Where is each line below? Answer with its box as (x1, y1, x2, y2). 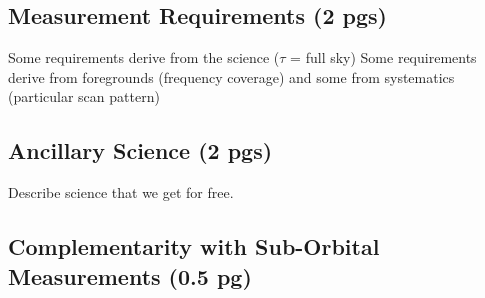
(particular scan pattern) (8, 86, 160, 107)
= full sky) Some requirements (290, 47, 477, 68)
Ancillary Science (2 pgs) (8, 135, 273, 166)
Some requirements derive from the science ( (8, 47, 280, 68)
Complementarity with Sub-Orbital (8, 231, 380, 262)
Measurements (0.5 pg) (8, 260, 252, 291)
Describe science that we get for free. (8, 182, 234, 203)
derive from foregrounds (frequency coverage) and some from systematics (8, 66, 455, 87)
